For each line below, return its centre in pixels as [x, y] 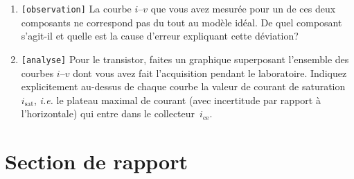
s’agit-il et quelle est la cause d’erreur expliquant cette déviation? [160, 36]
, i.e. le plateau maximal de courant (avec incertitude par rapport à [177, 100]
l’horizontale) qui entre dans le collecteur [108, 113]
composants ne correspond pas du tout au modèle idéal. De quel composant [182, 22]
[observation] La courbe [76, 8]
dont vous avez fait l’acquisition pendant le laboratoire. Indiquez [210, 73]
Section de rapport [96, 161]
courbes [37, 73]
